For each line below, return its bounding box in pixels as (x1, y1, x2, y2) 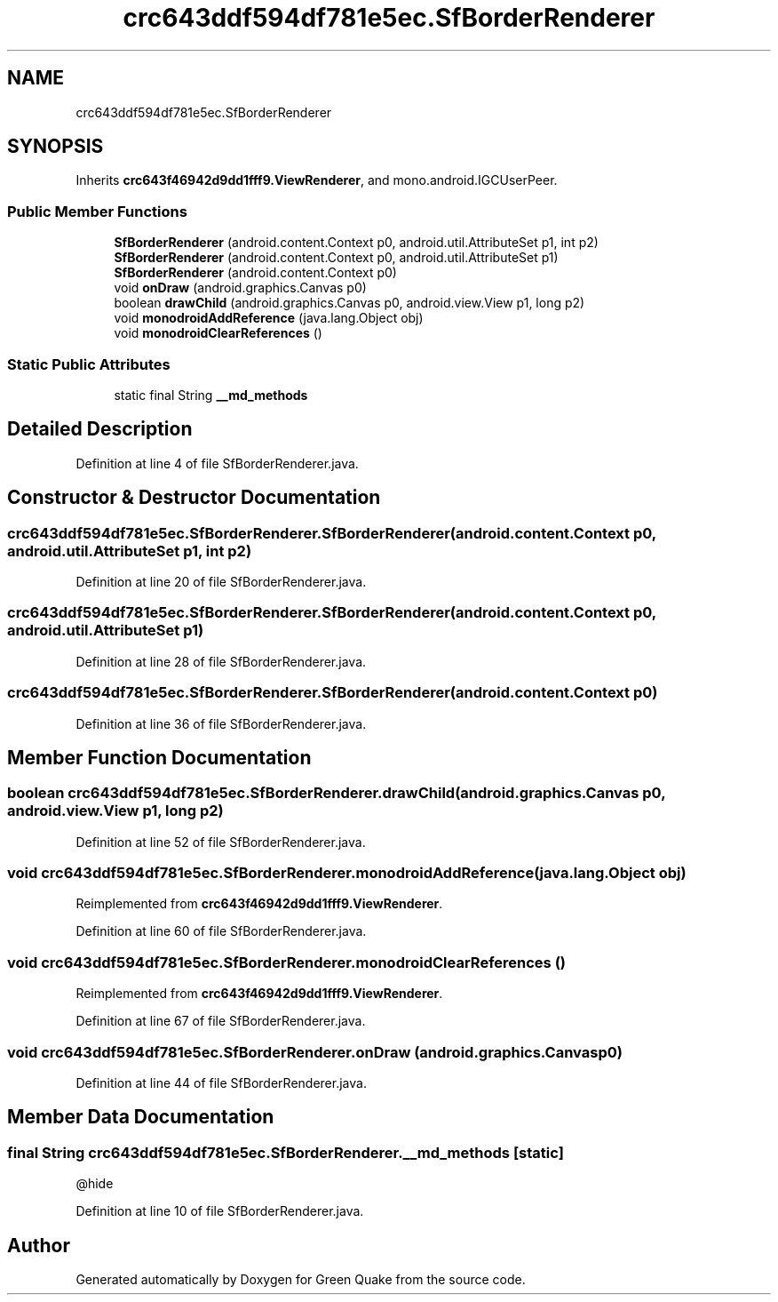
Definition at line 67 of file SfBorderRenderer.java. (75, 1013, 366, 1029)
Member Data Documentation (7, 1106, 274, 1129)
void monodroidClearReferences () (114, 325, 322, 341)
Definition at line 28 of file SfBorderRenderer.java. (75, 653, 367, 669)
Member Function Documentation (7, 746, 312, 769)
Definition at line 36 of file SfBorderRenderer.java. (75, 715, 367, 731)
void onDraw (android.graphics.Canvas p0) (114, 280, 367, 296)
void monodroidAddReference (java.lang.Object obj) (114, 310, 424, 326)
